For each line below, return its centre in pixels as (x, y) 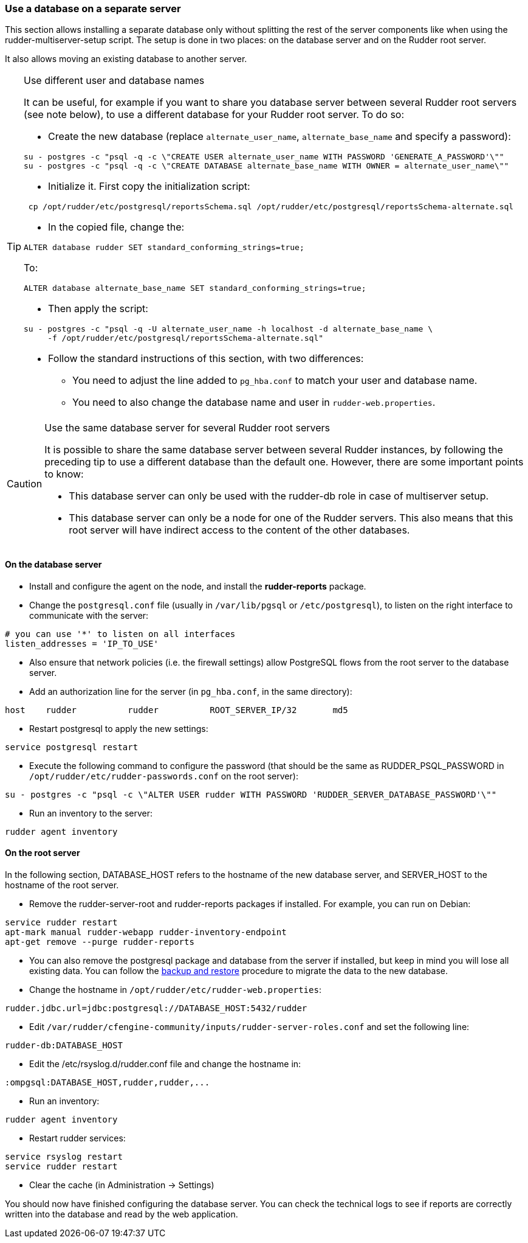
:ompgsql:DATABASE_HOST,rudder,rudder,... (108, 1082)
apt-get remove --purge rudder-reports (100, 942)
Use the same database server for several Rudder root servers (187, 428)
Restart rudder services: (77, 1138)
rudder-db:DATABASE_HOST (64, 1045)
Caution (25, 484)
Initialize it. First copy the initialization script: (149, 186)
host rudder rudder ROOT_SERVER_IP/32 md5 (177, 710)
